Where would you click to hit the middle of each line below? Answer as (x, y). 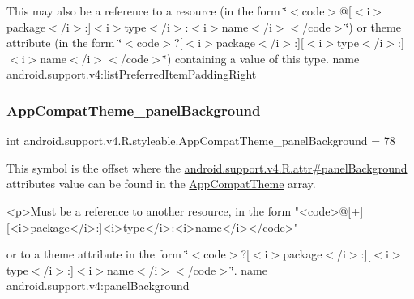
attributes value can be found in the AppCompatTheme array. (161, 184)
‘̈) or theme (373, 26)
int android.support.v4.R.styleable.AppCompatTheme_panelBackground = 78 (201, 141)
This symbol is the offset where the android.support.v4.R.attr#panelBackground (207, 167)
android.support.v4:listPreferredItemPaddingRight (132, 74)
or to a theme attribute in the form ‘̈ (98, 254)
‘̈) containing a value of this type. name (262, 58)
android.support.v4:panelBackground (98, 286)
